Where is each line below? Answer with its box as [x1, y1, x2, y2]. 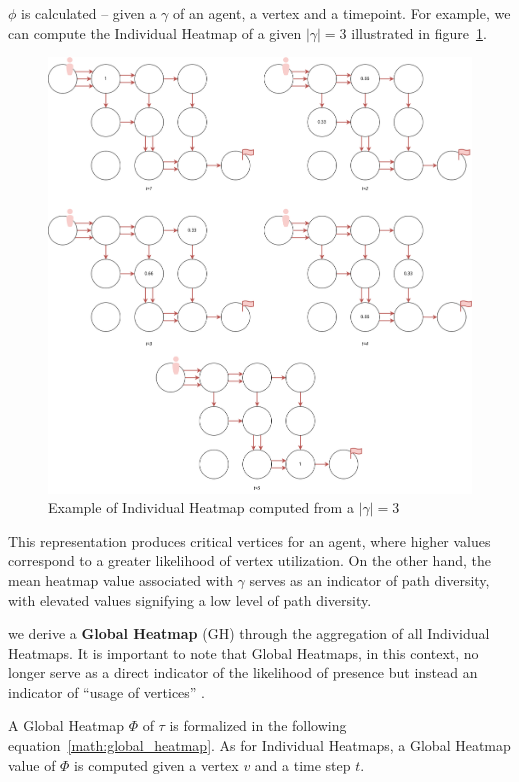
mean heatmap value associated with [8, 569, 233, 590]
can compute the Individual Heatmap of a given [8, 22, 302, 43]
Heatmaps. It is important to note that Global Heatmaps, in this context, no [8, 642, 479, 663]
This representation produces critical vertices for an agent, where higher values [8, 530, 491, 551]
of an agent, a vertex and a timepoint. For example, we [173, 3, 511, 23]
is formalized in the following [169, 715, 347, 736]
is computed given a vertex [74, 754, 239, 775]
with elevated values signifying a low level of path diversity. [8, 589, 372, 610]
